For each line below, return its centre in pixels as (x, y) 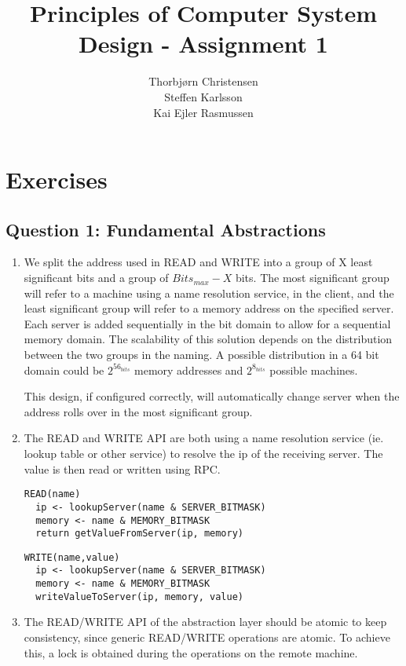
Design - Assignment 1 (203, 44)
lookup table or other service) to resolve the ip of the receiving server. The (203, 454)
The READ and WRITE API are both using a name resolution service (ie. (204, 438)
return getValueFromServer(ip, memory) (139, 534)
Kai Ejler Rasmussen (203, 112)
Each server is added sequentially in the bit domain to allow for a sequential (207, 323)
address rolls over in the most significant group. (138, 411)
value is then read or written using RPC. (122, 468)
